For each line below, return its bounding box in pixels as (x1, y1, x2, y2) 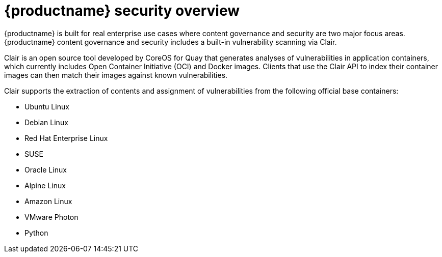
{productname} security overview (4, 2, 240, 19)
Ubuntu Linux (24, 102, 69, 111)
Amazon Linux (24, 196, 72, 206)
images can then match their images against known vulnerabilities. (4, 70, 228, 79)
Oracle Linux (24, 165, 67, 174)
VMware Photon (24, 212, 79, 221)
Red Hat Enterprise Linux (24, 133, 108, 142)
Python (24, 228, 48, 237)
